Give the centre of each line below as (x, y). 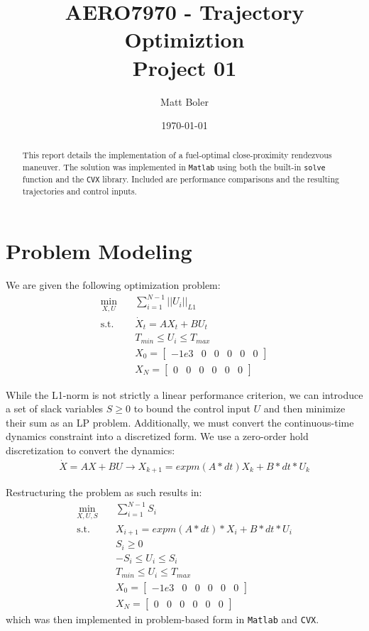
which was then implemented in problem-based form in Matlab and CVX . (163, 619)
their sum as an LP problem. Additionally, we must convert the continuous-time (180, 422)
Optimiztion (184, 39)
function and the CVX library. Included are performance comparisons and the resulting (181, 179)
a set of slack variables (55, 408)
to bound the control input (192, 408)
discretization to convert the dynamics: (90, 450)
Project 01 (184, 67)
